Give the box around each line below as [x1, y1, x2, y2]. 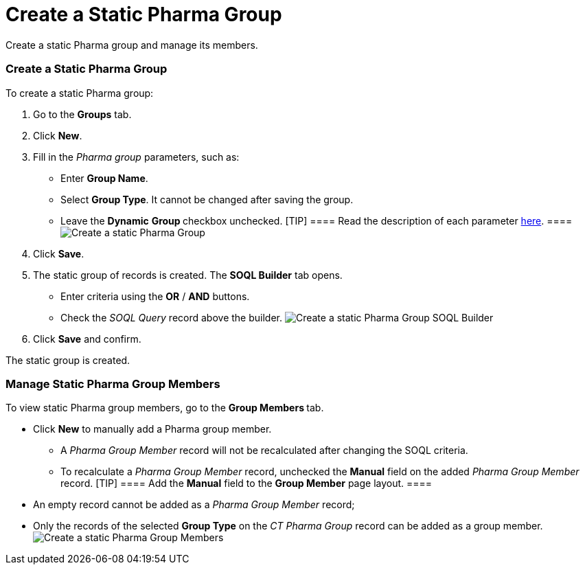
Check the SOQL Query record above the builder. [60, 311, 282, 323]
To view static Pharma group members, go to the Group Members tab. [5, 402, 324, 414]
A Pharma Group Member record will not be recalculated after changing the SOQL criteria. [60, 444, 468, 457]
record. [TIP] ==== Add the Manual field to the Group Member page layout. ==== [60, 477, 433, 490]
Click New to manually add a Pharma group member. [33, 423, 272, 435]
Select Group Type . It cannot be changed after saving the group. [60, 193, 354, 205]
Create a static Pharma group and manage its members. [5, 38, 258, 51]
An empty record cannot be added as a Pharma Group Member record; [33, 499, 355, 511]
